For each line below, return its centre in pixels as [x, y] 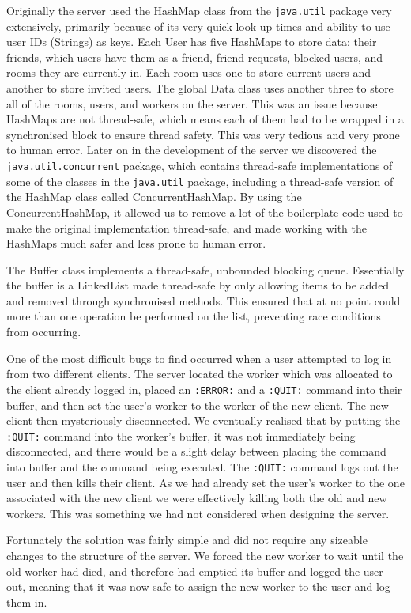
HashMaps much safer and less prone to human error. [136, 243]
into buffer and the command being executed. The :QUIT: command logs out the [202, 466]
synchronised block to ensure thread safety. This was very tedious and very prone [203, 134]
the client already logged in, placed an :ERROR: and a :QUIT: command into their [204, 389]
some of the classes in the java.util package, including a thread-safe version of [200, 181]
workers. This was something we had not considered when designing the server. [198, 513]
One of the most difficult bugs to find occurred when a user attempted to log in [199, 358]
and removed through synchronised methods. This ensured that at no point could [204, 300]
